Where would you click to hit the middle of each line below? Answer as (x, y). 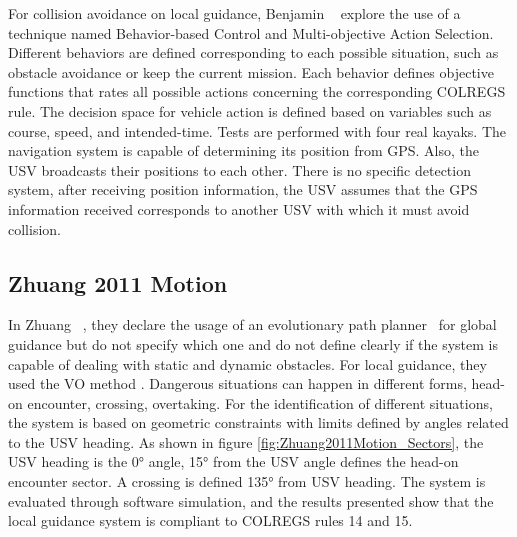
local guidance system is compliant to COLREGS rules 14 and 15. (210, 520)
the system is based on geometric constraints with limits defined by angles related (258, 422)
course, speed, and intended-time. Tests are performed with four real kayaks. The (257, 130)
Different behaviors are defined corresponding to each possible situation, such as (253, 52)
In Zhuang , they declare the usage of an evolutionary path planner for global (252, 324)
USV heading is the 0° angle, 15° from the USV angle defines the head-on (233, 461)
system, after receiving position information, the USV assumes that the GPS (243, 189)
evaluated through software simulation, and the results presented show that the (251, 500)
